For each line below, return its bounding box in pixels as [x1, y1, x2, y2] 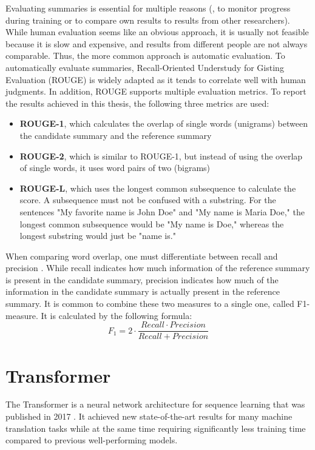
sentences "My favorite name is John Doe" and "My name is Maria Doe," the [19, 205, 305, 218]
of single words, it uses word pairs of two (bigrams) [19, 161, 211, 174]
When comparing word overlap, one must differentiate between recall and [5, 249, 278, 262]
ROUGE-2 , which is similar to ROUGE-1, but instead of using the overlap [19, 149, 303, 162]
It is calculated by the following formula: [41, 309, 192, 321]
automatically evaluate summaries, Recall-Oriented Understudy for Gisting [5, 61, 284, 73]
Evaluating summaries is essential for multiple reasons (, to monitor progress [5, 2, 291, 14]
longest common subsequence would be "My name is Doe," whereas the [19, 217, 284, 230]
